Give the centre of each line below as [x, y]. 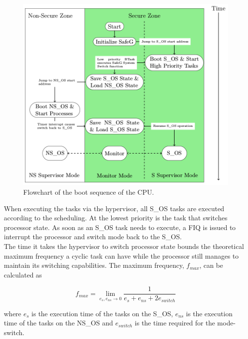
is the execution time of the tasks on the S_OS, [102, 313]
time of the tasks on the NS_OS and [58, 323]
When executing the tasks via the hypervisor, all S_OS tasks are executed [114, 208]
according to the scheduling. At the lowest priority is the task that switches [116, 218]
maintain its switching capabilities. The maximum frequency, [94, 265]
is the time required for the [175, 323]
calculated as [23, 274]
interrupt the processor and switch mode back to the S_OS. [93, 237]
